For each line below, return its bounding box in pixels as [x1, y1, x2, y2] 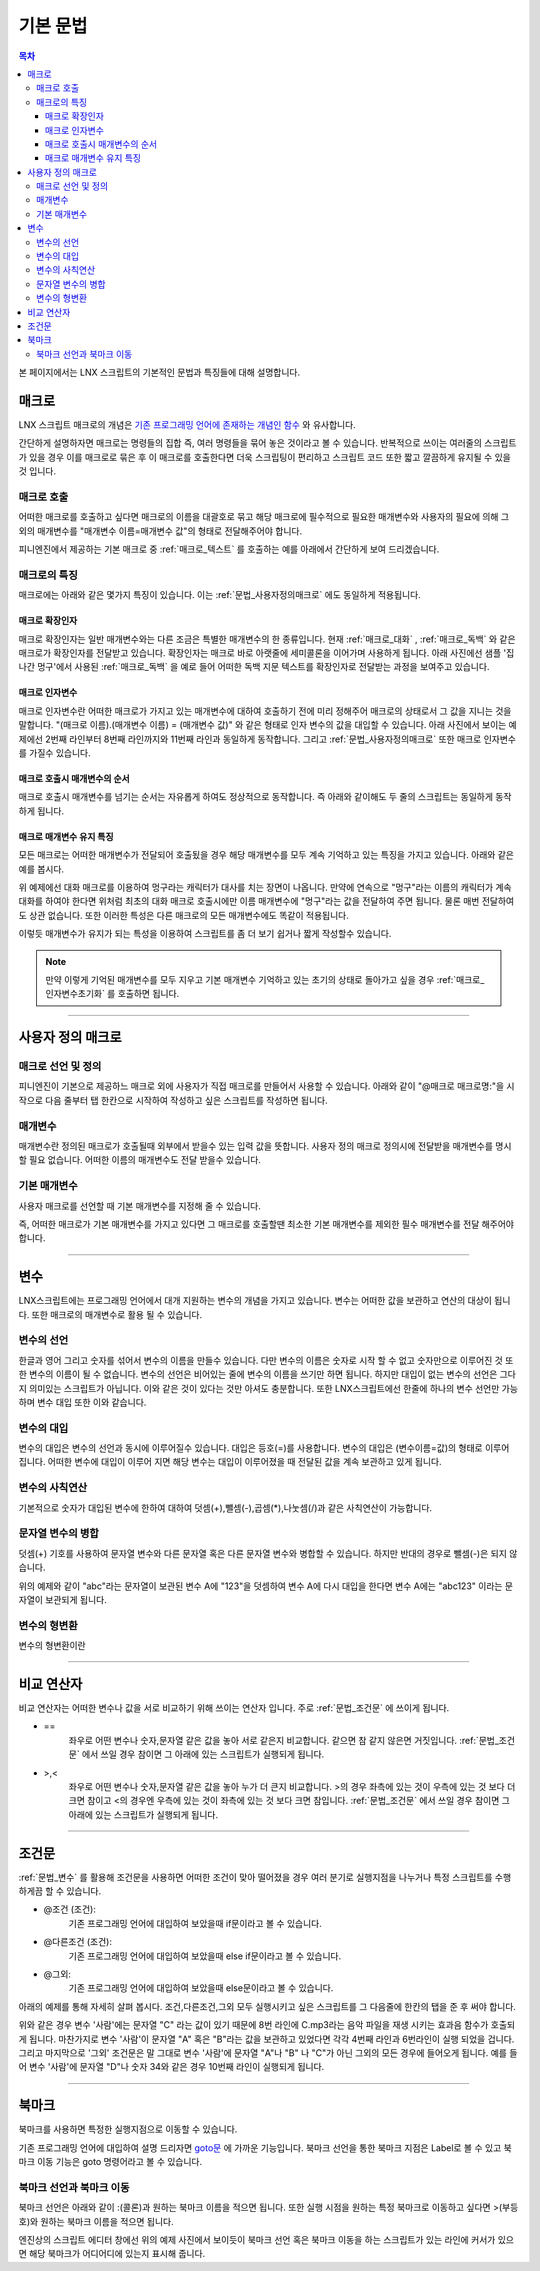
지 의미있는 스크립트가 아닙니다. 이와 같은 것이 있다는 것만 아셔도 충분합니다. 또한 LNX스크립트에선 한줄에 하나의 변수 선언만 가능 [18, 1382, 519, 1394]
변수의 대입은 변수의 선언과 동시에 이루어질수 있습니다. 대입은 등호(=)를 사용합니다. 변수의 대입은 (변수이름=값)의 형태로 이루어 [18, 1442, 510, 1454]
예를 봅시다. [18, 863, 65, 875]
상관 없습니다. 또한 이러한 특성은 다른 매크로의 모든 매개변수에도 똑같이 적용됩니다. [28, 909, 349, 921]
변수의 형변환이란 [18, 1640, 86, 1652]
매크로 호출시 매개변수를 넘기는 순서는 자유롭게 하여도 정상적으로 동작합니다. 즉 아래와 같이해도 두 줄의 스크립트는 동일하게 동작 [18, 791, 512, 803]
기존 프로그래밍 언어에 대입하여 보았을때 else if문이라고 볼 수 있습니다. [68, 1950, 342, 1962]
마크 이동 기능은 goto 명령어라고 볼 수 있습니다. [18, 2155, 203, 2167]
